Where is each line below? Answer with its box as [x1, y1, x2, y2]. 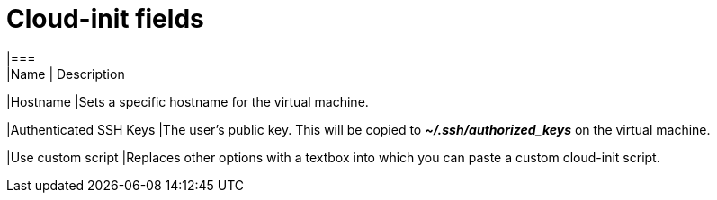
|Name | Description [6, 65, 125, 82]
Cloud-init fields [6, 4, 204, 34]
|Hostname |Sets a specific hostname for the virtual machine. [6, 93, 369, 109]
